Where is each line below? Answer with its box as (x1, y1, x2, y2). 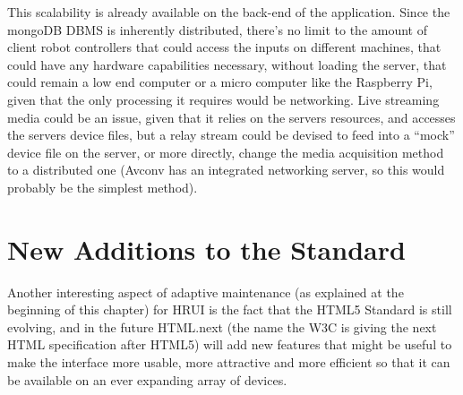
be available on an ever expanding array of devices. (7, 370, 287, 389)
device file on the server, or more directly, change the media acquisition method (7, 142, 444, 161)
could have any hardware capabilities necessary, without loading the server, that (7, 55, 447, 73)
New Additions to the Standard (7, 230, 406, 267)
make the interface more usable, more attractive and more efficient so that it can (7, 353, 450, 372)
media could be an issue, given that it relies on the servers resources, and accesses (7, 107, 456, 126)
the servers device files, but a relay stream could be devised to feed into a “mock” (7, 125, 455, 144)
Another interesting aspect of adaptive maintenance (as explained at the (7, 282, 404, 301)
